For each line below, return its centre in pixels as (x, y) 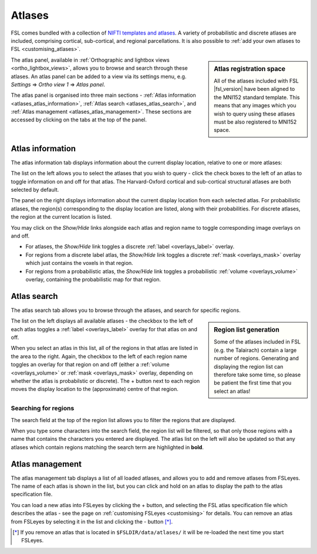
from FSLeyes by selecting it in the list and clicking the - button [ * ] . (92, 521)
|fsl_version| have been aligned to (254, 89)
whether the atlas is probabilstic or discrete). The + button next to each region (105, 380)
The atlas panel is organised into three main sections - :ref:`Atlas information (103, 95)
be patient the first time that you (253, 383)
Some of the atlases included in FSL (257, 342)
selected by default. (35, 189)
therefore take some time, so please (257, 375)
